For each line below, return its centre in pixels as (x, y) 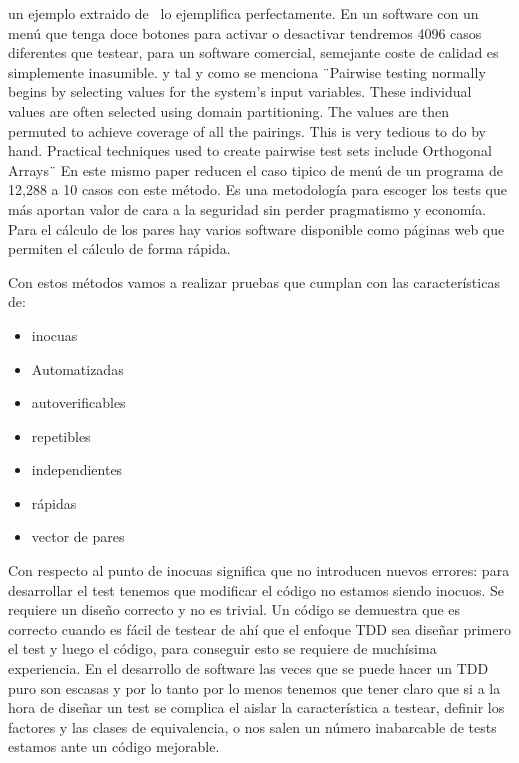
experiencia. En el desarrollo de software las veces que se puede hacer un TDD (248, 668)
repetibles (61, 435)
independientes (77, 469)
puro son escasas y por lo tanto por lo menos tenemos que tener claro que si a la (254, 687)
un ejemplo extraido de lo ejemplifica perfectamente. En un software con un (243, 13)
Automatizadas (77, 368)
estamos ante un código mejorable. (114, 746)
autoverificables (78, 402)
